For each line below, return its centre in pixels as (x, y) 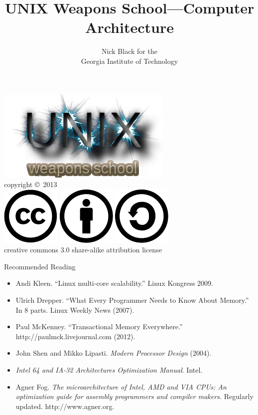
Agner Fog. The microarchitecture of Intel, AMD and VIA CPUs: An (121, 386)
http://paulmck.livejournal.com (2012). (75, 336)
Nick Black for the (129, 51)
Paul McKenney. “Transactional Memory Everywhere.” (99, 326)
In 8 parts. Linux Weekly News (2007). (75, 310)
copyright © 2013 (31, 184)
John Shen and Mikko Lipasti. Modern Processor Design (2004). (114, 353)
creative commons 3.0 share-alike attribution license (83, 250)
